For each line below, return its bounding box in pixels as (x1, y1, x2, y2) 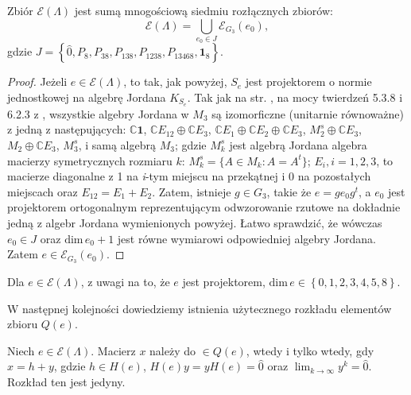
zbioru (7, 316, 38, 332)
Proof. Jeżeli (7, 73, 68, 90)
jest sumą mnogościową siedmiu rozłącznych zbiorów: (74, 2, 333, 18)
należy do (149, 342, 196, 358)
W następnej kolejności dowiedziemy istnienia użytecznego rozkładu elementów (7, 300, 392, 316)
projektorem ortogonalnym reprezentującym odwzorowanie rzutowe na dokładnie (7, 199, 401, 215)
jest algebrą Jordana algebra (229, 136, 367, 153)
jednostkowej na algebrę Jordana (7, 88, 166, 105)
